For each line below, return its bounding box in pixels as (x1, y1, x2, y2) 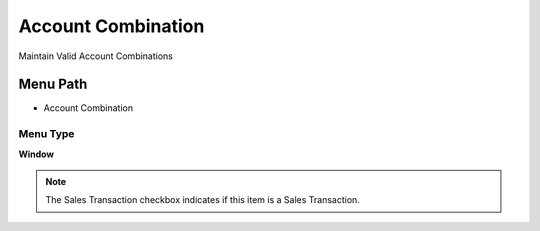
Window (18, 148, 55, 160)
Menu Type (18, 127, 75, 141)
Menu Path (18, 76, 88, 93)
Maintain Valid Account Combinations (18, 50, 174, 62)
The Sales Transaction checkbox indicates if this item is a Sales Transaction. (45, 194, 360, 206)
